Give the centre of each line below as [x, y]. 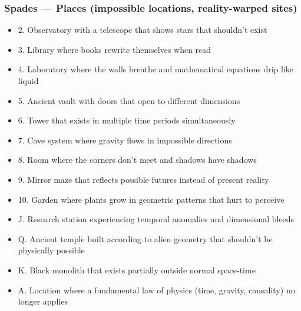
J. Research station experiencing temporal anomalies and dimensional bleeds [156, 219]
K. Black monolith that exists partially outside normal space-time [137, 270]
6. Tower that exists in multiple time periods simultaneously [127, 120]
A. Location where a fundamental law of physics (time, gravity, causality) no [156, 290]
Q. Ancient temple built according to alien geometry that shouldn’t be [145, 238]
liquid [28, 81]
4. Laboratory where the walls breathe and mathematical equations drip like [156, 69]
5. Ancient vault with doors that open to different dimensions [129, 100]
